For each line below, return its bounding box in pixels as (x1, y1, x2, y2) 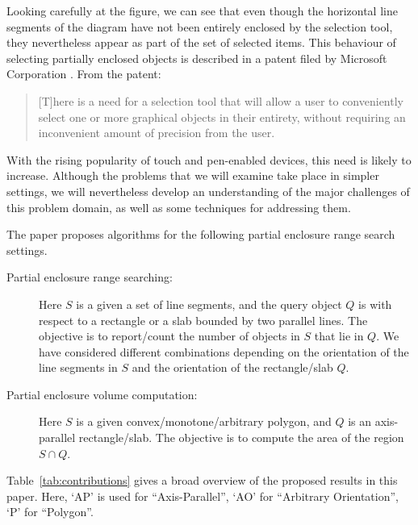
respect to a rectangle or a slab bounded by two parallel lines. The (39, 311, 368, 328)
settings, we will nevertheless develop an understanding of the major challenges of (6, 182, 410, 199)
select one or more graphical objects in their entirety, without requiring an (38, 108, 406, 125)
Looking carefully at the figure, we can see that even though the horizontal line (6, 2, 398, 19)
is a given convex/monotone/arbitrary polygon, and (76, 413, 332, 430)
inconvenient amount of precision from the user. (38, 124, 275, 141)
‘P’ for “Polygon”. (6, 503, 94, 520)
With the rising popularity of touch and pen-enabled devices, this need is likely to (6, 151, 412, 168)
